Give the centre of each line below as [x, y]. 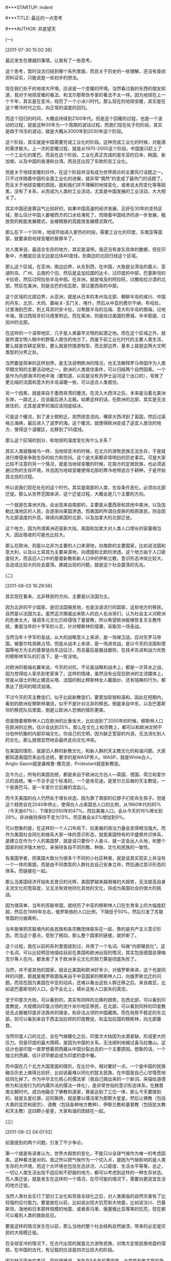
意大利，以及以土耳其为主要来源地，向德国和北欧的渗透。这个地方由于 [79, 552]
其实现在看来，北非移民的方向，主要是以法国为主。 [59, 596]
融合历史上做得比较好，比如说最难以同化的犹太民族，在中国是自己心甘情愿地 [85, 1073]
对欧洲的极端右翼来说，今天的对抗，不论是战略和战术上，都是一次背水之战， [85, 667]
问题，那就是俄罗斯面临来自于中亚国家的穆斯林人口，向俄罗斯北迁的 [85, 976]
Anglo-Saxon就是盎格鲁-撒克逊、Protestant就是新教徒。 [64, 764]
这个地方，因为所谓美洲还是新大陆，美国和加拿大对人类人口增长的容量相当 [83, 528]
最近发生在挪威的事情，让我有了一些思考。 [50, 60]
